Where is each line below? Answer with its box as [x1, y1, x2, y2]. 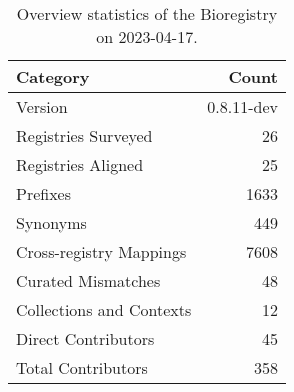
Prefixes [16, 182, 72, 205]
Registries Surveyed [16, 124, 153, 147]
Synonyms [16, 211, 87, 234]
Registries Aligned [16, 153, 144, 176]
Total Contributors [16, 356, 148, 379]
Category [16, 65, 90, 88]
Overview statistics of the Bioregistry [16, 2, 278, 25]
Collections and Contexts [16, 298, 192, 321]
